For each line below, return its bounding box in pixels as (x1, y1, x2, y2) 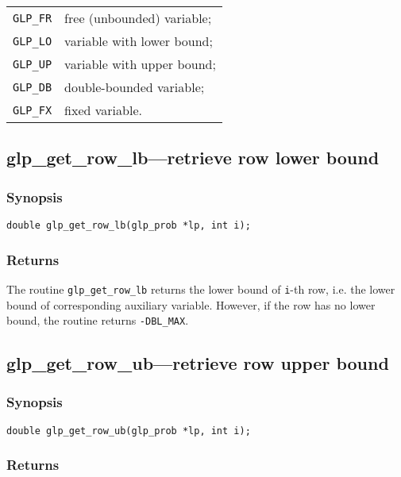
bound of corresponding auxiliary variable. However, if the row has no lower (6, 296, 376, 313)
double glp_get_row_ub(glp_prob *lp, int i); (6, 425, 251, 437)
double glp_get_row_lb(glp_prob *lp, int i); (6, 220, 251, 231)
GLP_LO (13, 34, 52, 48)
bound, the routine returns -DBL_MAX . (6, 312, 189, 329)
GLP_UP (13, 57, 52, 71)
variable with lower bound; (64, 32, 213, 50)
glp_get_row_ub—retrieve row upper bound (6, 351, 389, 375)
